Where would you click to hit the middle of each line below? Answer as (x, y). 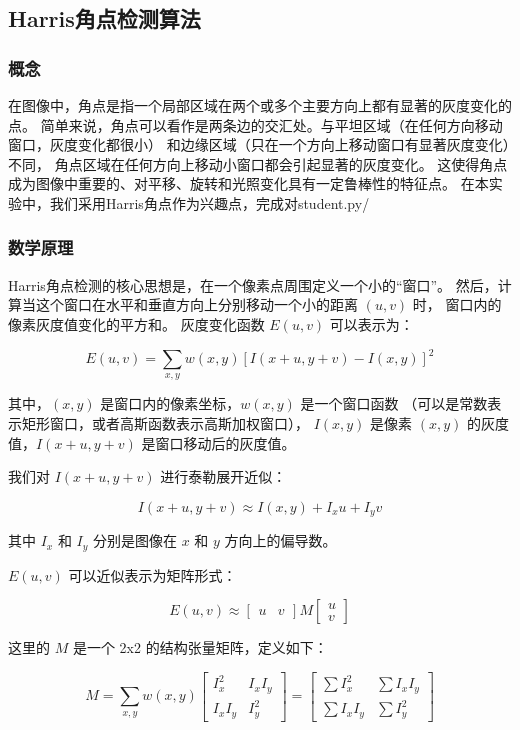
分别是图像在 (134, 540)
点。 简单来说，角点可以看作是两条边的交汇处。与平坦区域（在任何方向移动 (255, 124)
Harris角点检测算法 (104, 18)
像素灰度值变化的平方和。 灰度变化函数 (136, 323)
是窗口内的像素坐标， (170, 403)
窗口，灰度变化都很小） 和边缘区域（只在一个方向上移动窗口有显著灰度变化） (259, 144)
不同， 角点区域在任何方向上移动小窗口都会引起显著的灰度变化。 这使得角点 (258, 163)
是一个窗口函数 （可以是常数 (394, 403)
